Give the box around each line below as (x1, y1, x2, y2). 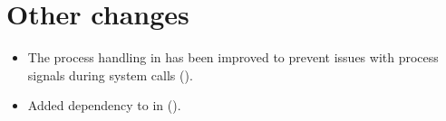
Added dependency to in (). (27, 96, 181, 115)
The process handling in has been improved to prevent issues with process (27, 48, 439, 67)
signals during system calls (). (27, 65, 193, 84)
